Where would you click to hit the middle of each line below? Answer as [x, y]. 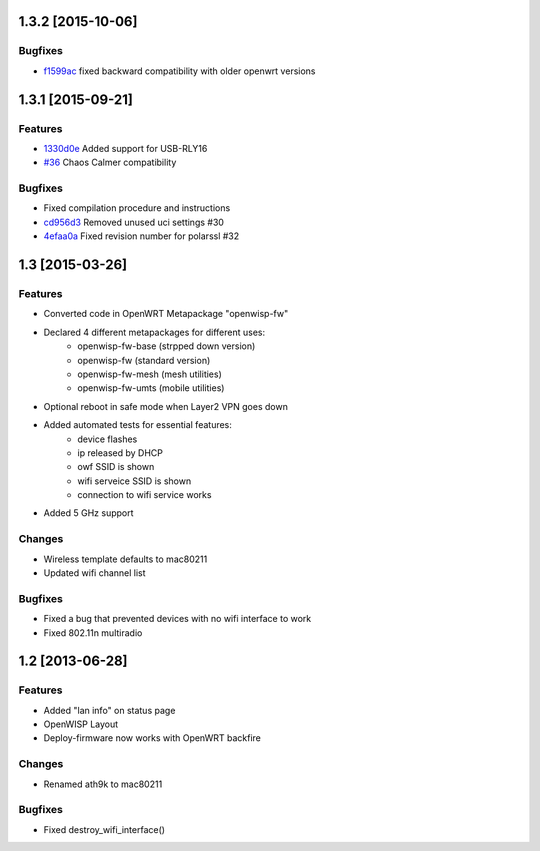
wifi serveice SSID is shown [134, 481]
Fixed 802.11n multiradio [93, 632]
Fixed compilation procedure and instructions [137, 208]
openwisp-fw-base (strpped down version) [166, 346]
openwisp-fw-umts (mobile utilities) [151, 388]
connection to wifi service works [144, 495]
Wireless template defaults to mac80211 [125, 559]
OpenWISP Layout [81, 724]
